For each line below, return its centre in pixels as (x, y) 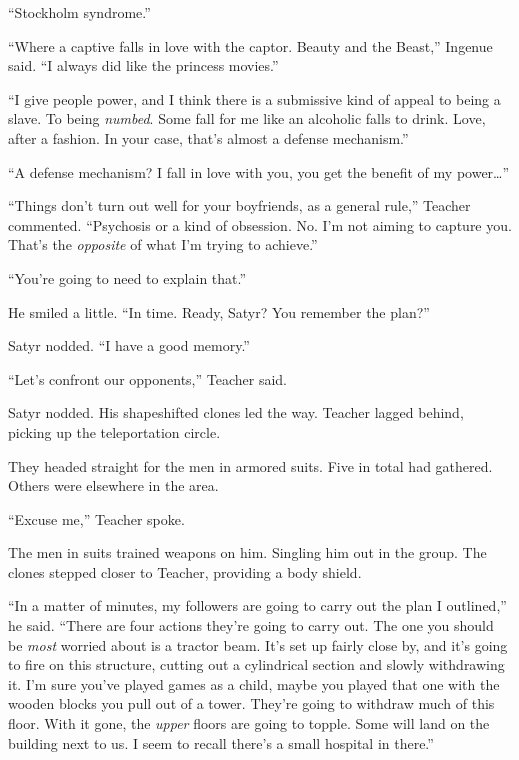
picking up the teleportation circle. (114, 431)
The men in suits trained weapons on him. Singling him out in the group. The (247, 552)
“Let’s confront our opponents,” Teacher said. (147, 378)
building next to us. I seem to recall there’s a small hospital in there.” (221, 742)
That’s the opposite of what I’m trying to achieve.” (163, 244)
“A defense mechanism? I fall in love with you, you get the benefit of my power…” (259, 171)
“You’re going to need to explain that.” (127, 277)
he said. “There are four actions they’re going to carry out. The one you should (251, 625)
